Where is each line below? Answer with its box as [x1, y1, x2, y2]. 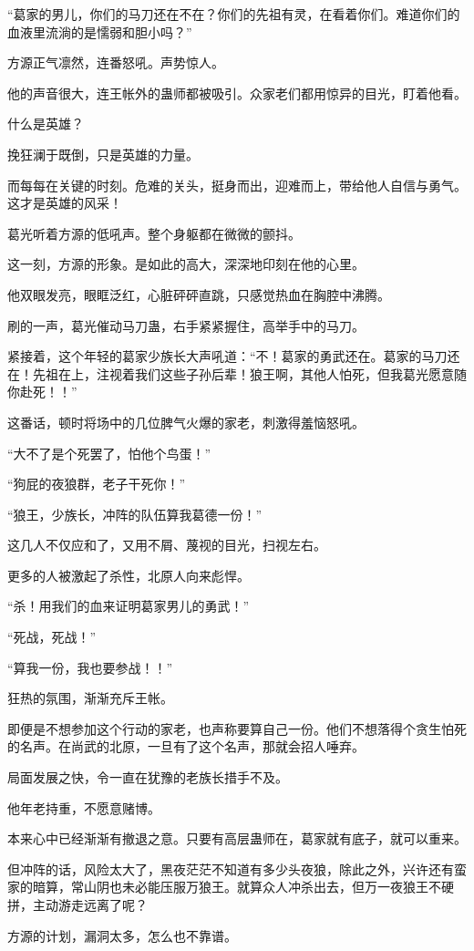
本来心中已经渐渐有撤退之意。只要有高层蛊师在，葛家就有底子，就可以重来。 [7, 829, 467, 848]
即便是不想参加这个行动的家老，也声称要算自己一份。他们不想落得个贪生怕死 [7, 718, 467, 738]
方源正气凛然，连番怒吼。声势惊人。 [7, 53, 224, 72]
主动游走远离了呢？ [32, 895, 148, 914]
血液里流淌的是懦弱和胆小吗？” [7, 22, 192, 41]
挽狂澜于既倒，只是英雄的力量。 [7, 144, 199, 163]
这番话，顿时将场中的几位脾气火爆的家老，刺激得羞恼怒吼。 [7, 412, 365, 431]
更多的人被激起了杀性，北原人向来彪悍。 [7, 565, 250, 584]
